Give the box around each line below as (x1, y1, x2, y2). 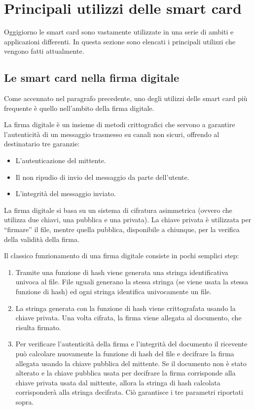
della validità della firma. (4, 234, 79, 244)
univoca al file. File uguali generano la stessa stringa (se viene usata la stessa (15, 276, 248, 287)
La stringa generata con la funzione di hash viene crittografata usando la (15, 303, 236, 313)
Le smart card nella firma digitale (4, 70, 180, 85)
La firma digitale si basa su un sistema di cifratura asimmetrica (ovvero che (4, 205, 232, 215)
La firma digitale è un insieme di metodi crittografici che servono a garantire (4, 119, 235, 130)
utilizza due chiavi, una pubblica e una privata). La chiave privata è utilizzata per (4, 214, 252, 225)
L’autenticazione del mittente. (15, 155, 106, 166)
